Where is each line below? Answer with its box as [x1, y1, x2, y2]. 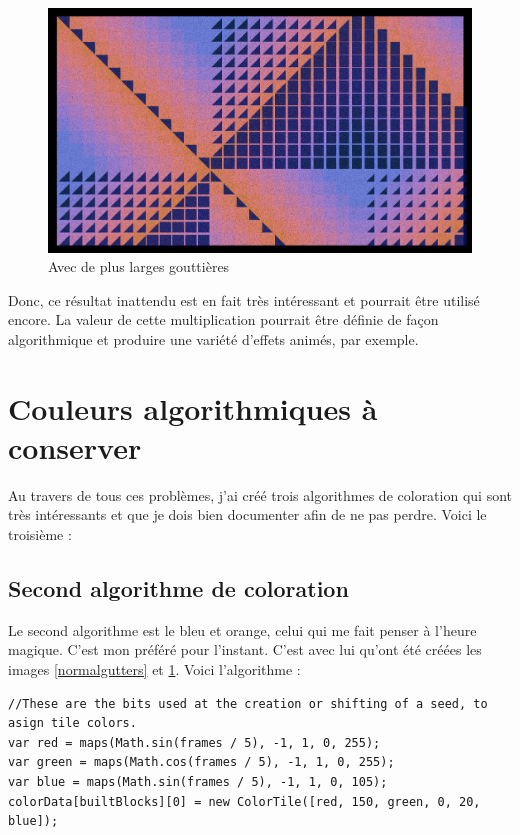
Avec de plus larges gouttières [48, 256, 230, 277]
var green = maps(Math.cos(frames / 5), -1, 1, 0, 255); [8, 755, 395, 770]
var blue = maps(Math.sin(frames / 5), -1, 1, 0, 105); [8, 774, 388, 789]
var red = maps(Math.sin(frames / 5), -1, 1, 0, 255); [8, 735, 381, 750]
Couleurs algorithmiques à [8, 387, 378, 428]
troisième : [8, 524, 72, 544]
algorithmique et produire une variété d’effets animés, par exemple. [8, 328, 419, 349]
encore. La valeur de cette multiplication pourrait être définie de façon [8, 309, 439, 330]
